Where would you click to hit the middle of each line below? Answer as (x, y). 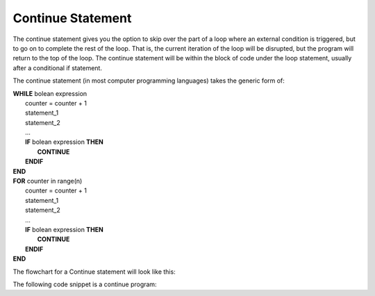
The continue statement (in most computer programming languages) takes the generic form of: (149, 81)
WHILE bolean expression (50, 93)
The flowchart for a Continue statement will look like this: (94, 272)
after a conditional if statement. (57, 68)
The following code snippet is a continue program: (85, 284)
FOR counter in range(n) (48, 181)
